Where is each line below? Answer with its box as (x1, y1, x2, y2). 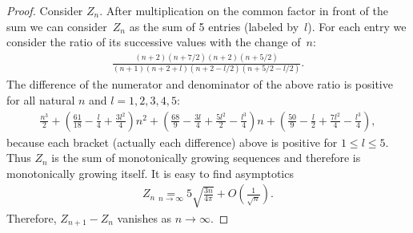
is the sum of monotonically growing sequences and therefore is (51, 149, 361, 166)
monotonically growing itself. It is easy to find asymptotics (6, 164, 294, 181)
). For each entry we (307, 18, 407, 34)
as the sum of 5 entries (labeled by (129, 18, 299, 34)
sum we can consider (6, 18, 107, 34)
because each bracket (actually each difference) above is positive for (6, 133, 338, 150)
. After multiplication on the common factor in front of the (99, 2, 388, 18)
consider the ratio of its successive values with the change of (6, 34, 301, 50)
